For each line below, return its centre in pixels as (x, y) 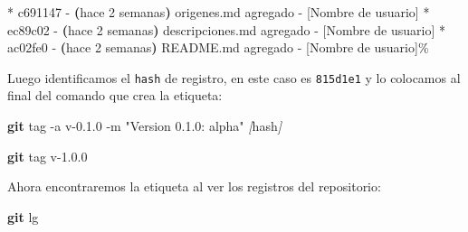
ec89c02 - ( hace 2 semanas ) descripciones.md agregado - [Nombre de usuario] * (226, 29)
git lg (23, 216)
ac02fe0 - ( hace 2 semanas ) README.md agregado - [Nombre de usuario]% (218, 47)
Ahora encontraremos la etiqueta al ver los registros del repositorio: (194, 186)
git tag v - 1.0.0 (48, 156)
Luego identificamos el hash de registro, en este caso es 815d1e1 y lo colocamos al (234, 77)
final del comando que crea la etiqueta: (115, 95)
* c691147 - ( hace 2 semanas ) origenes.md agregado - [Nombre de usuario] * (219, 12)
